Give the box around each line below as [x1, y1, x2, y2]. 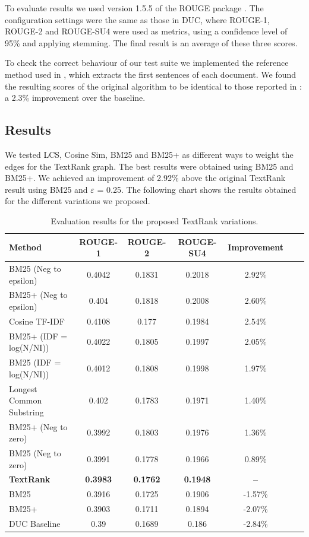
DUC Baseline [9, 517, 61, 529]
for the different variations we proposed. [5, 195, 150, 207]
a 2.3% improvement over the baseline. [5, 91, 146, 104]
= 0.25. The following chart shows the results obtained [97, 183, 297, 195]
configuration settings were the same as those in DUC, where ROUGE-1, [5, 13, 270, 26]
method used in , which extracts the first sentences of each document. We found [5, 68, 297, 80]
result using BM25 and [5, 183, 88, 195]
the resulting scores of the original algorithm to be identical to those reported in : [5, 80, 302, 92]
